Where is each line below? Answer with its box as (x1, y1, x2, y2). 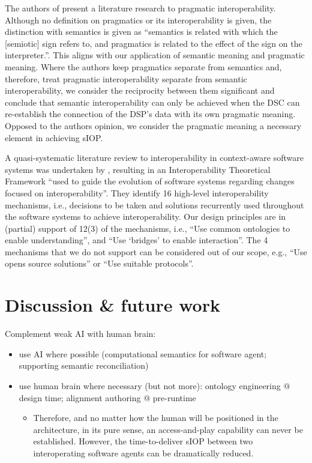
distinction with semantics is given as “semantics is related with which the (5, 25, 278, 38)
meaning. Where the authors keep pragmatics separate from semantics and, (5, 60, 282, 73)
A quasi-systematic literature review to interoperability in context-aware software (5, 151, 304, 164)
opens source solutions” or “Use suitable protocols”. (5, 257, 194, 270)
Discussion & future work (5, 292, 220, 317)
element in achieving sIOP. (5, 131, 103, 144)
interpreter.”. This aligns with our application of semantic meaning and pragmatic (5, 49, 305, 61)
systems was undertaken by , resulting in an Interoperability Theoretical (5, 163, 271, 175)
